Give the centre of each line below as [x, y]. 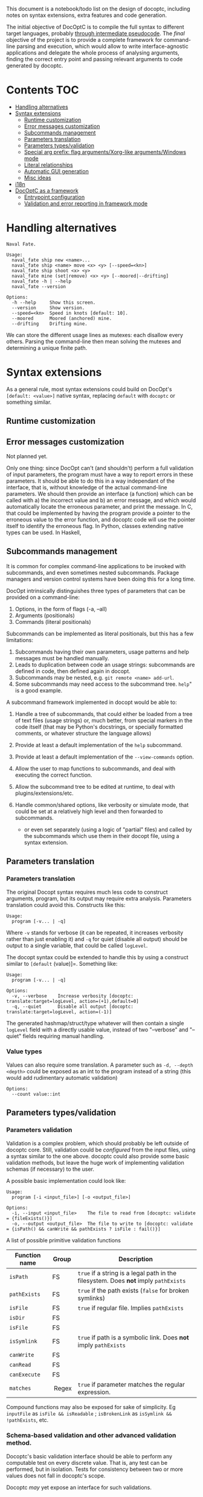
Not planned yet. [27, 457]
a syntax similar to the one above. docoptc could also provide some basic [98, 1156]
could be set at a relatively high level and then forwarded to [89, 811]
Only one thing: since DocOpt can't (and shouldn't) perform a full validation [100, 468]
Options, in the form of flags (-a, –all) [61, 609]
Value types [24, 1051]
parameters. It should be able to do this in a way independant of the [91, 481]
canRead [20, 1365]
